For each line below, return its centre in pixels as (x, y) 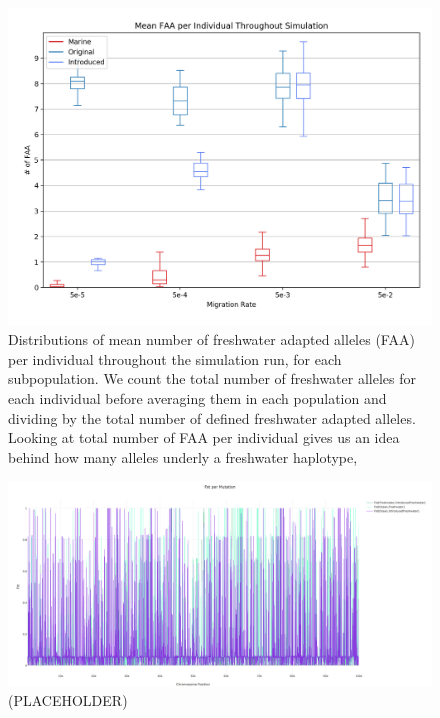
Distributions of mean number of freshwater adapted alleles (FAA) (211, 339)
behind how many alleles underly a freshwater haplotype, (183, 456)
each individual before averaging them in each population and (197, 397)
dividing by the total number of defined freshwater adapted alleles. (212, 417)
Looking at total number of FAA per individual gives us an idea (204, 437)
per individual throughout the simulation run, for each (175, 358)
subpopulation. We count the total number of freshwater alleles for (212, 378)
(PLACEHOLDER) (68, 700)
